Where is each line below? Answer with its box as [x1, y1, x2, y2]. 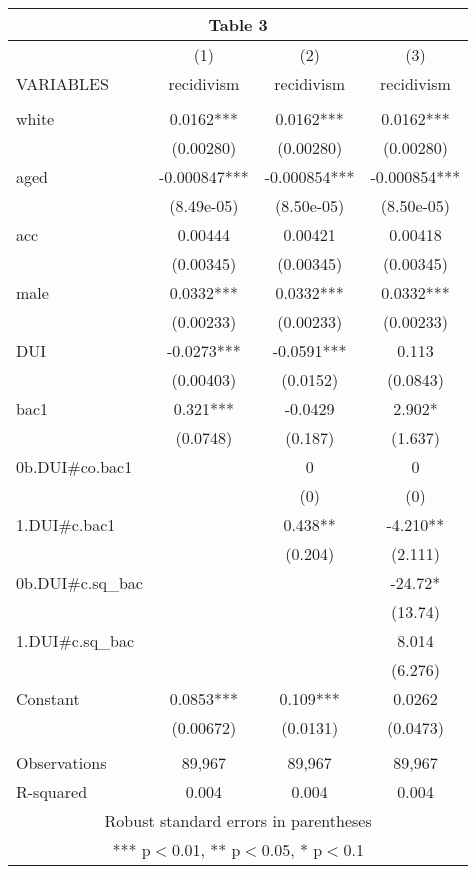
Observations [16, 751, 107, 774]
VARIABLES [16, 72, 109, 95]
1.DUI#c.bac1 [16, 513, 116, 536]
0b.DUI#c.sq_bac [16, 571, 143, 594]
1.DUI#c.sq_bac [16, 629, 135, 652]
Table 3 [208, 13, 268, 36]
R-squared [16, 780, 88, 803]
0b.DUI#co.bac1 [16, 455, 133, 478]
